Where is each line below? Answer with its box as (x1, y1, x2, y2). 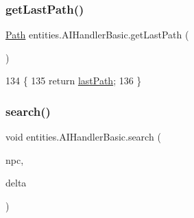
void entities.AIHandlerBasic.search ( (5, 130, 161, 144)
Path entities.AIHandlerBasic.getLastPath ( (5, 27, 189, 42)
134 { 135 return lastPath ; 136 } (5, 73, 142, 88)
